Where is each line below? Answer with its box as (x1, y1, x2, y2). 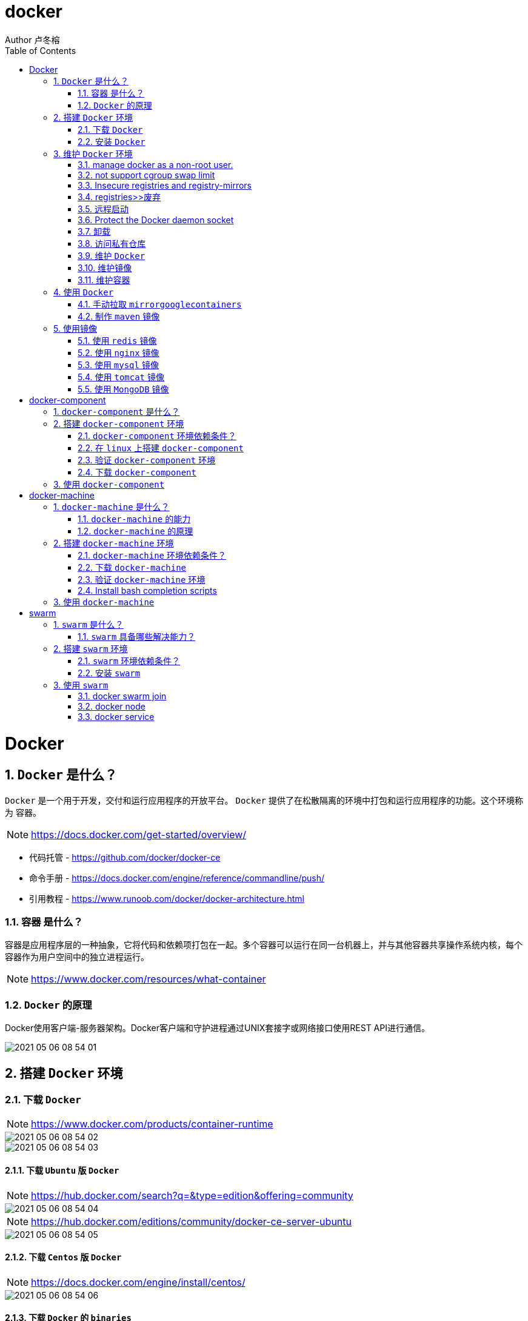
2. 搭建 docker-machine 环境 (53, 537, 174, 548)
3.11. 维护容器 (78, 274, 130, 285)
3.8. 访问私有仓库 (78, 238, 146, 249)
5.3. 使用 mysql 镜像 (78, 359, 159, 370)
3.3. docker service (78, 711, 155, 722)
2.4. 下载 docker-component (78, 466, 196, 477)
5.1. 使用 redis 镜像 (78, 335, 157, 346)
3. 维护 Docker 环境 (53, 148, 133, 159)
